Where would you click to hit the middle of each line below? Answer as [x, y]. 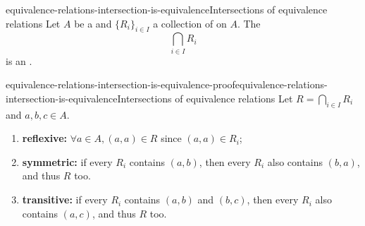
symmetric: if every [67, 161]
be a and [93, 23]
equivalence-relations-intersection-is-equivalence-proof [120, 84]
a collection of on [190, 23]
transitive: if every [65, 200]
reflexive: [44, 138]
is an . [19, 60]
